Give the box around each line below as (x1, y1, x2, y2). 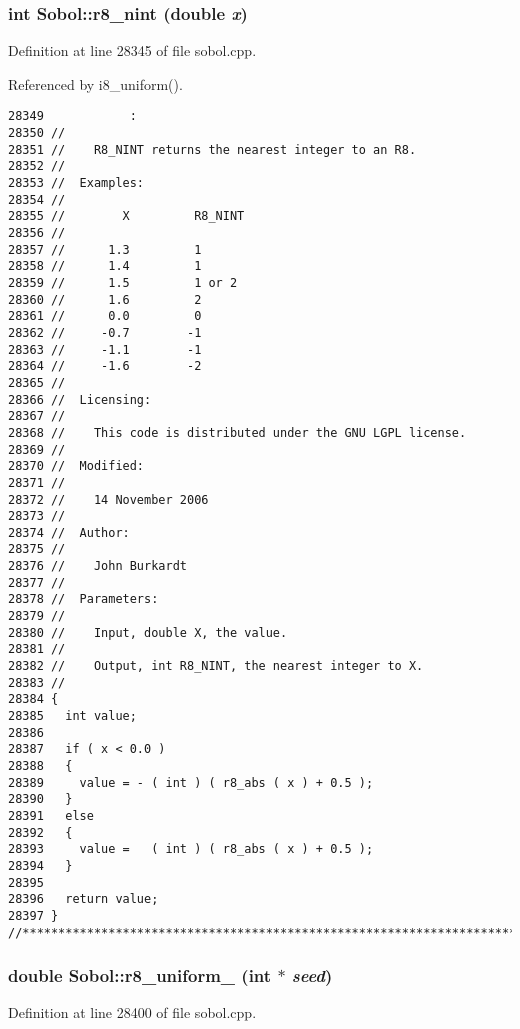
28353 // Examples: (8, 176, 145, 191)
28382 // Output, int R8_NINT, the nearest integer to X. (8, 659, 424, 674)
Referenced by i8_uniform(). (8, 73, 183, 94)
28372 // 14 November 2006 (8, 492, 209, 507)
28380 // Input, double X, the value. (8, 625, 288, 640)
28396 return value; (8, 892, 159, 907)
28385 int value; (8, 709, 137, 724)
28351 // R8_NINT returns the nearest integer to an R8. (8, 142, 417, 157)
